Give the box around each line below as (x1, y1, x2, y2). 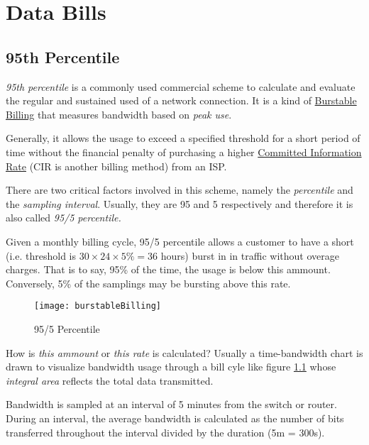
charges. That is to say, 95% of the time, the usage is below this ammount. (6, 262, 331, 277)
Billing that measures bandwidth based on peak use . (6, 106, 232, 121)
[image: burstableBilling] (34, 301, 161, 312)
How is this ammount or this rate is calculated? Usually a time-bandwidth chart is (6, 345, 363, 360)
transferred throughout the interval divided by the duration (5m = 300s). (6, 424, 325, 439)
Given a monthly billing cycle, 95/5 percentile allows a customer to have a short (6, 234, 354, 248)
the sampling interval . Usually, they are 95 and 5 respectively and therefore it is (6, 196, 353, 211)
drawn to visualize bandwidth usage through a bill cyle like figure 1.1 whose (6, 359, 336, 374)
